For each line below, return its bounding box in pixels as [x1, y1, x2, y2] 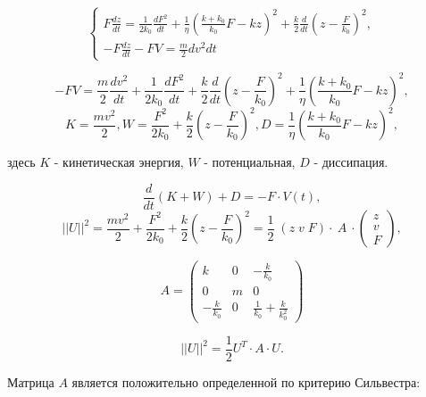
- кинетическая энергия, [54, 153, 184, 171]
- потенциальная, [204, 153, 296, 171]
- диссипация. [313, 153, 388, 171]
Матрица [7, 372, 54, 391]
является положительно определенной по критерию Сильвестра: [71, 372, 421, 391]
